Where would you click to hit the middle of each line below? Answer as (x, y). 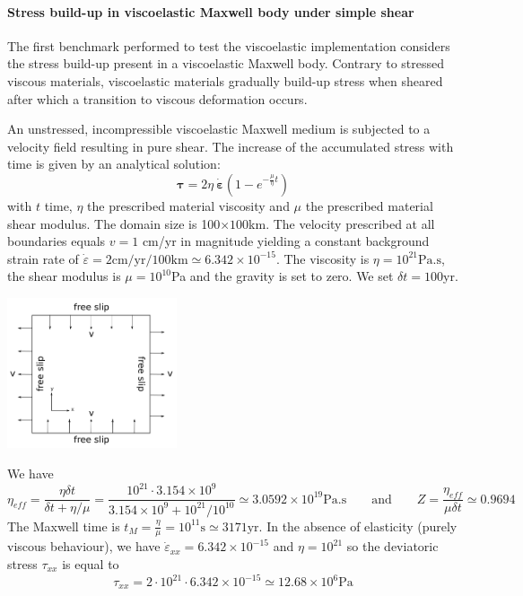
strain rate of (43, 258)
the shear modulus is (64, 276)
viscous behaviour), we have (84, 546)
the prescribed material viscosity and (188, 205)
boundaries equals (57, 241)
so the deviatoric (392, 546)
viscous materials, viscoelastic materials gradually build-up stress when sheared (225, 80)
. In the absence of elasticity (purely (358, 526)
